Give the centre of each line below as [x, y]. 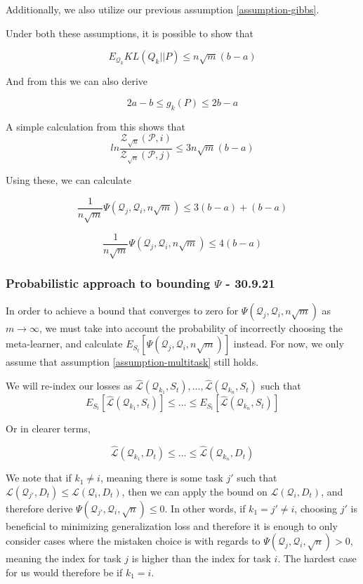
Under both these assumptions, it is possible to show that [130, 33]
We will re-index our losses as [69, 386]
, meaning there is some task [161, 478]
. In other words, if [205, 508]
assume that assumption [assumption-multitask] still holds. [132, 362]
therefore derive [39, 508]
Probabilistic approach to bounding [108, 283]
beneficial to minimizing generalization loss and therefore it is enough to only [172, 525]
